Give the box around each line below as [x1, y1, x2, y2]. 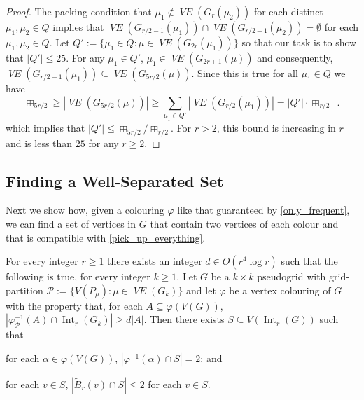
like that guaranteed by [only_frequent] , [177, 202, 350, 217]
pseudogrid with [257, 269, 326, 284]
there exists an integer [107, 254, 202, 268]
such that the [281, 254, 338, 268]
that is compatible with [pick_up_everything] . [6, 230, 206, 244]
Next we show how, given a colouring [6, 202, 164, 217]
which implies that [6, 120, 85, 135]
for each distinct [253, 4, 323, 18]
